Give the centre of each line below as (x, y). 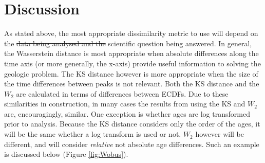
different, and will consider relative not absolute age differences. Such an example (132, 144)
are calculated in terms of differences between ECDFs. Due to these (122, 93)
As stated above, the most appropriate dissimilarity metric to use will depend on (131, 33)
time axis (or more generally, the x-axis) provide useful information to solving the (132, 63)
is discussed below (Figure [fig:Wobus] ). (66, 154)
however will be (220, 134)
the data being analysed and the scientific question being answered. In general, (128, 43)
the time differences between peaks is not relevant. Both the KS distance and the (132, 84)
